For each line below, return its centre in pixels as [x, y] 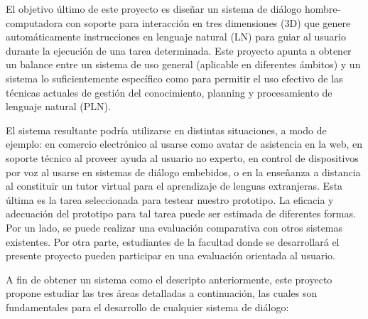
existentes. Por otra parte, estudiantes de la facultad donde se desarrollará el [173, 241]
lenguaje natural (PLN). [58, 106]
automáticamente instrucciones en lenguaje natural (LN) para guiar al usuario [176, 37]
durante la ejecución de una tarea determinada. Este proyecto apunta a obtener [179, 50]
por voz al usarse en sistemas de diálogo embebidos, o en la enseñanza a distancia [183, 172]
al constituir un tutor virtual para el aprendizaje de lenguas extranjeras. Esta [174, 186]
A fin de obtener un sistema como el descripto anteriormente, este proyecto [169, 279]
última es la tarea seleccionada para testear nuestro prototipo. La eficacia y [170, 199]
